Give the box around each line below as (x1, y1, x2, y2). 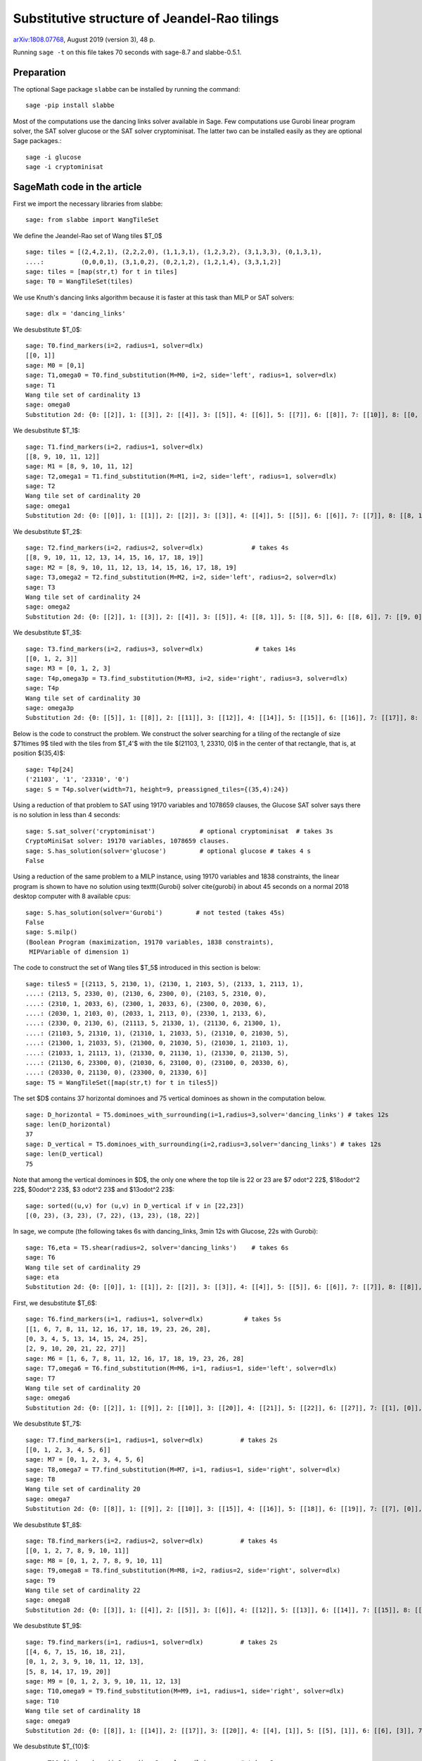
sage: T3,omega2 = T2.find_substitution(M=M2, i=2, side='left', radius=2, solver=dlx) (25, 573, 338, 581)
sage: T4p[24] (25, 765, 74, 773)
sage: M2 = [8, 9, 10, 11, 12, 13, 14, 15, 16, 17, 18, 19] (25, 564, 237, 571)
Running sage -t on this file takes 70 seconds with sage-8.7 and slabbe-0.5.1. (13, 48, 242, 56)
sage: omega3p (25, 704, 74, 711)
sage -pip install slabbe (25, 101, 115, 109)
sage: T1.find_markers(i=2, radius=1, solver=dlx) (25, 442, 204, 451)
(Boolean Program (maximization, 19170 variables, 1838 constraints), (25, 938, 274, 946)
